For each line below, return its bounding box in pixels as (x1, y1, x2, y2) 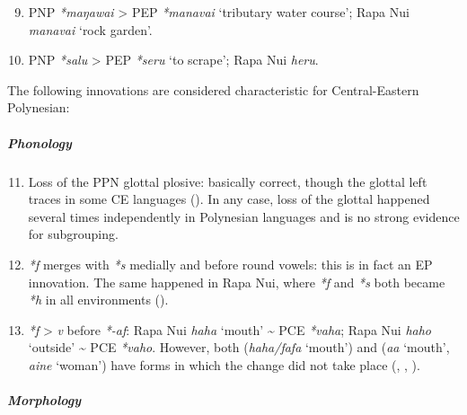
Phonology (7, 133, 72, 152)
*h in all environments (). (28, 290, 169, 309)
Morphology (7, 391, 82, 410)
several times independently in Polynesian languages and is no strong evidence (28, 207, 460, 225)
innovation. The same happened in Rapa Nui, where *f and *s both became (28, 272, 445, 291)
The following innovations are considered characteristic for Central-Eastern (7, 80, 419, 99)
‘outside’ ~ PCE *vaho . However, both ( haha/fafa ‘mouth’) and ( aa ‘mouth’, (28, 338, 450, 357)
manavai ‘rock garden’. (28, 20, 153, 39)
